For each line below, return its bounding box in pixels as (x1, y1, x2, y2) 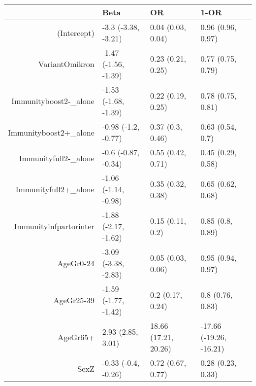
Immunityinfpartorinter (14, 220, 95, 232)
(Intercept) (57, 27, 95, 38)
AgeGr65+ (58, 331, 95, 343)
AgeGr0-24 (57, 257, 95, 269)
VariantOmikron (38, 58, 95, 70)
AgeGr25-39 (53, 294, 95, 306)
